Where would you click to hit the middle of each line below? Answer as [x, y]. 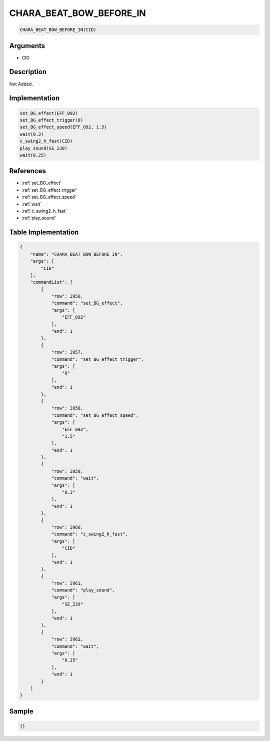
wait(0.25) [33, 155]
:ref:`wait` [32, 204]
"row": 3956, [67, 296]
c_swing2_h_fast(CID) [46, 141]
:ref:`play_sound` [39, 218]
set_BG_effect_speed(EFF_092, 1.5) [63, 127]
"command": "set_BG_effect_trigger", [97, 359]
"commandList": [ [51, 282]
